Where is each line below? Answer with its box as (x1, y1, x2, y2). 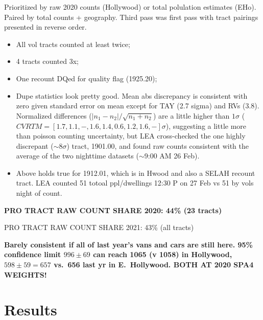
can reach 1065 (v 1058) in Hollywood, (93, 249, 232, 260)
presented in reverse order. (4, 21, 87, 32)
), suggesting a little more (165, 120, 247, 131)
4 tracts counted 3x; (16, 56, 79, 66)
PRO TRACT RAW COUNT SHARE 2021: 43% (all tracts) (4, 222, 194, 233)
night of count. (16, 188, 62, 198)
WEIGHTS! (4, 269, 47, 280)
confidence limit (4, 249, 61, 260)
